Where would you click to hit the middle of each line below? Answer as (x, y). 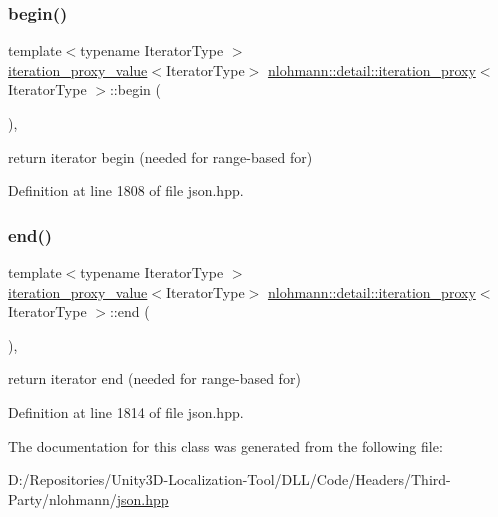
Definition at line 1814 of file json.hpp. (126, 411)
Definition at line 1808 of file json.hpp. (126, 190)
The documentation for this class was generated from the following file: (225, 445)
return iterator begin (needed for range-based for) (160, 156)
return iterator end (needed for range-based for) (154, 378)
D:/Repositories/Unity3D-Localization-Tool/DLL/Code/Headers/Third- (229, 479)
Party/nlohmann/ (62, 498)
